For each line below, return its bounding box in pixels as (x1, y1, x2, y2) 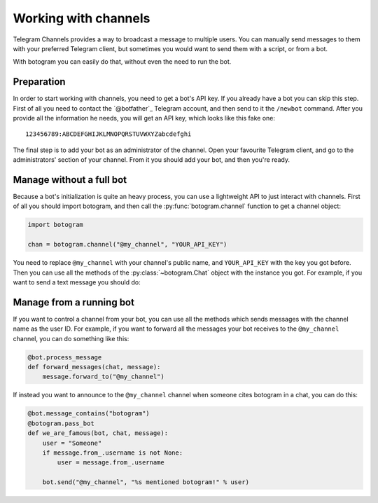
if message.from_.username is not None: (42, 449, 183, 457)
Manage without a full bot (13, 174, 127, 186)
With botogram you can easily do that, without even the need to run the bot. (13, 57, 232, 66)
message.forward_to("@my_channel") (42, 373, 164, 381)
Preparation (13, 76, 66, 88)
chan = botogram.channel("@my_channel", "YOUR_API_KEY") (27, 240, 227, 249)
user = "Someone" (42, 439, 102, 447)
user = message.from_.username (57, 459, 164, 467)
